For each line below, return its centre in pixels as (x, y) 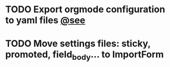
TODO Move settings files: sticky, (78, 44)
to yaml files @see (45, 20)
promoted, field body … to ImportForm (84, 55)
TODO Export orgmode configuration (85, 9)
